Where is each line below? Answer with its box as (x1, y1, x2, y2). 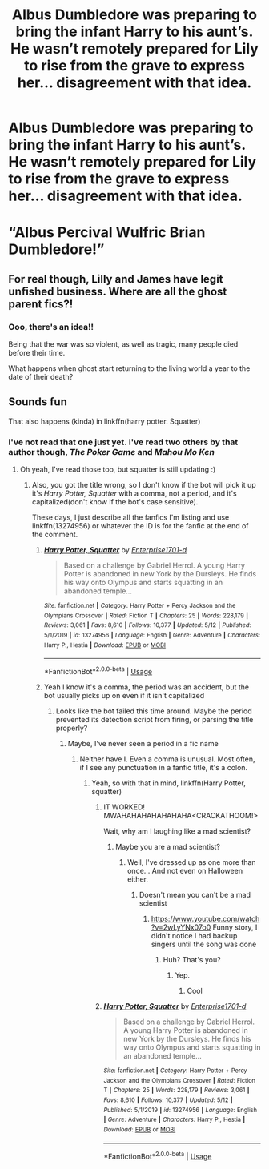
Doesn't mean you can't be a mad (139, 890, 251, 900)
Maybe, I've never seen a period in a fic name (67, 739, 219, 749)
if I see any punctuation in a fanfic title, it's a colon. (79, 763, 248, 773)
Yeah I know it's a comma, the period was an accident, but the (43, 682, 250, 692)
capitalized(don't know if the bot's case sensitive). (31, 497, 199, 507)
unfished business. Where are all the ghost (8, 284, 227, 298)
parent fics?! (8, 297, 74, 311)
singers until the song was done (151, 939, 257, 950)
